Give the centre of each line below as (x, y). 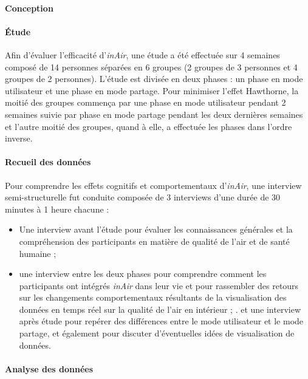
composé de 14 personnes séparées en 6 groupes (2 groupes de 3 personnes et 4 (151, 67)
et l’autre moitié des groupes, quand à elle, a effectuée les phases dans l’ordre (149, 126)
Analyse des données (49, 368)
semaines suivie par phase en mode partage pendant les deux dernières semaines (154, 114)
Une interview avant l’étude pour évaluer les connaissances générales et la (156, 229)
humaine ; (38, 253)
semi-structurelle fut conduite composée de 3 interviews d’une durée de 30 (143, 197)
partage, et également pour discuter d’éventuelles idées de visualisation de (157, 333)
